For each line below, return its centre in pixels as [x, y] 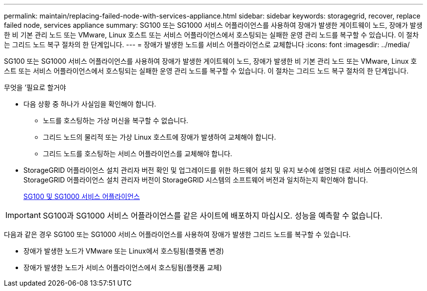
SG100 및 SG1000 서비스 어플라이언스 [82, 196]
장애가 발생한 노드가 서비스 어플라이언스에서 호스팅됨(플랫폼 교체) [123, 267]
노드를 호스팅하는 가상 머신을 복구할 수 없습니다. [116, 120]
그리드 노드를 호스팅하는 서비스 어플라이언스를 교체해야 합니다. [138, 154]
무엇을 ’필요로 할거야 [35, 87]
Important [23, 215]
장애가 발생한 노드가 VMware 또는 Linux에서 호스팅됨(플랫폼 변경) [124, 251]
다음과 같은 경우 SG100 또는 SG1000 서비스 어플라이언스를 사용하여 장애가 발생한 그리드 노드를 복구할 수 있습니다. [177, 234]
